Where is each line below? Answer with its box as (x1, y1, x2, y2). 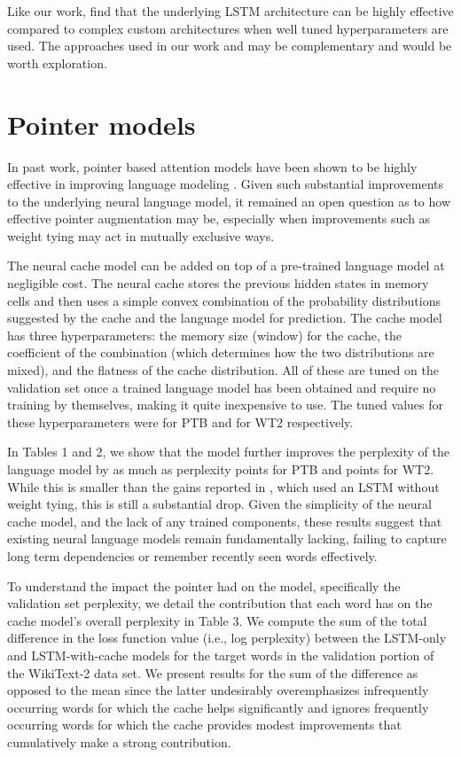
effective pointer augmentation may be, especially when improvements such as (7, 209, 431, 228)
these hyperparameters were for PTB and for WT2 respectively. (7, 412, 354, 431)
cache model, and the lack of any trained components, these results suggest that (7, 511, 442, 530)
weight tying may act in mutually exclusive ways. (7, 226, 275, 245)
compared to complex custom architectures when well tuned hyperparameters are (7, 19, 449, 37)
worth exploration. (7, 53, 107, 72)
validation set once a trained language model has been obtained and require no (7, 378, 436, 396)
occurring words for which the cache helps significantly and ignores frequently (7, 698, 429, 716)
